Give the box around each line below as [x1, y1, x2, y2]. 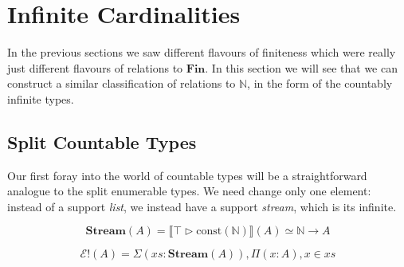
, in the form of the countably [247, 75, 393, 92]
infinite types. [7, 90, 74, 107]
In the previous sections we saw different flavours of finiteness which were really [7, 44, 396, 61]
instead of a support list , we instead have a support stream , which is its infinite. [7, 198, 397, 214]
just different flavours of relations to [7, 59, 183, 76]
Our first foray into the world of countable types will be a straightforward [7, 167, 367, 183]
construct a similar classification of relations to [7, 75, 236, 92]
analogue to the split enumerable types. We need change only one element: [7, 183, 371, 199]
